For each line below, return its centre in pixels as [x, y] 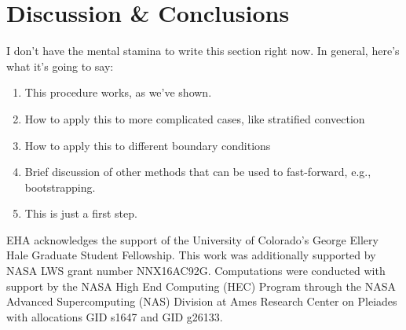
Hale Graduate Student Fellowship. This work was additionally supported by [191, 255]
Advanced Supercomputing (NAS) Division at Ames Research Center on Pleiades [202, 301]
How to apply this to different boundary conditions [148, 145]
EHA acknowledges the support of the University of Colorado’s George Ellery [192, 239]
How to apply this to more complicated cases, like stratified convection [195, 118]
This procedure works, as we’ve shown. [118, 92]
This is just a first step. [81, 213]
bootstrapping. [60, 187]
